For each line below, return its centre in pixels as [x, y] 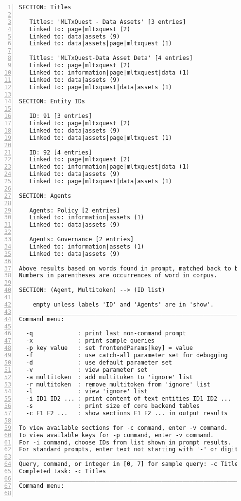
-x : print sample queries [90, 341]
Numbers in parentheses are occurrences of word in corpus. [118, 276]
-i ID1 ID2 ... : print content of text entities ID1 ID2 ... [129, 399]
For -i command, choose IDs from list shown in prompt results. [125, 442]
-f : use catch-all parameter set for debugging [127, 355]
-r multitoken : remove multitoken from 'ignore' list [118, 384]
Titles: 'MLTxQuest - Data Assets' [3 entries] [108, 22]
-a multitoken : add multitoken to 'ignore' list [109, 377]
